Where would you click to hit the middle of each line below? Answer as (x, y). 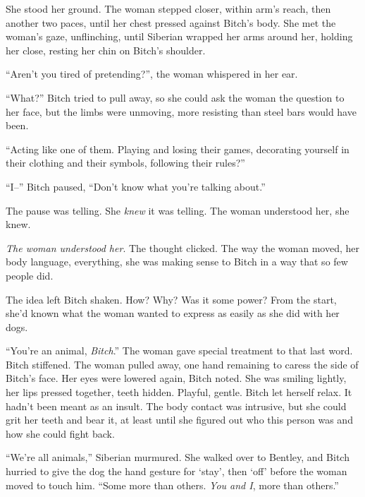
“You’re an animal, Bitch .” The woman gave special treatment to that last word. (179, 351)
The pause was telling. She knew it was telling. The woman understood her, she (178, 210)
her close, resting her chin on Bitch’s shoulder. (106, 50)
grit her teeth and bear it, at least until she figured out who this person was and (179, 420)
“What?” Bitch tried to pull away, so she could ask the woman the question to (175, 97)
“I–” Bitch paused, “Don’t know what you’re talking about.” (136, 186)
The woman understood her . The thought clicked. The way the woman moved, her (182, 247)
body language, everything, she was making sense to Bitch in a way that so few (177, 262)
